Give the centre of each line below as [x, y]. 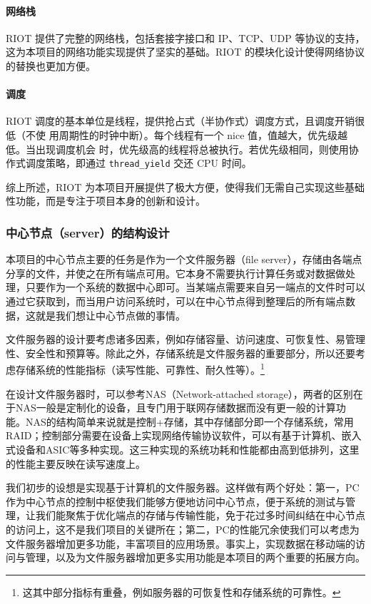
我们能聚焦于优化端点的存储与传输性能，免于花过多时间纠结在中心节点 [200, 515]
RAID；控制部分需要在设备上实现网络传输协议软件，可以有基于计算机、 [174, 435]
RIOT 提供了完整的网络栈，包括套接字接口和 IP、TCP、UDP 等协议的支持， [185, 37]
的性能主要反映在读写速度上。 [76, 463]
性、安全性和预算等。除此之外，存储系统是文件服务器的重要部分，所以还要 [181, 353]
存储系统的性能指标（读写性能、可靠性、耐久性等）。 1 [140, 369]
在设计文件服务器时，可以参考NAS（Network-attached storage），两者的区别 [179, 393]
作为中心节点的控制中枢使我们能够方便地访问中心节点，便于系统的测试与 [176, 501]
